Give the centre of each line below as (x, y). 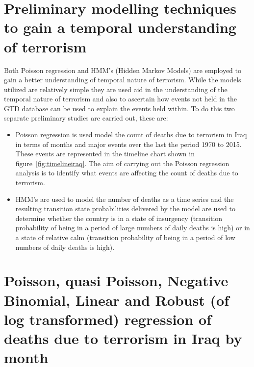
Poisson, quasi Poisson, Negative (116, 281)
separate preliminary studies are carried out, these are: (86, 118)
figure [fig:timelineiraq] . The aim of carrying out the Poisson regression (122, 163)
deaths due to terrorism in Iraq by (123, 338)
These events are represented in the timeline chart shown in (105, 154)
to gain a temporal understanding (120, 27)
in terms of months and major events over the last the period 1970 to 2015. (128, 144)
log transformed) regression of (108, 319)
